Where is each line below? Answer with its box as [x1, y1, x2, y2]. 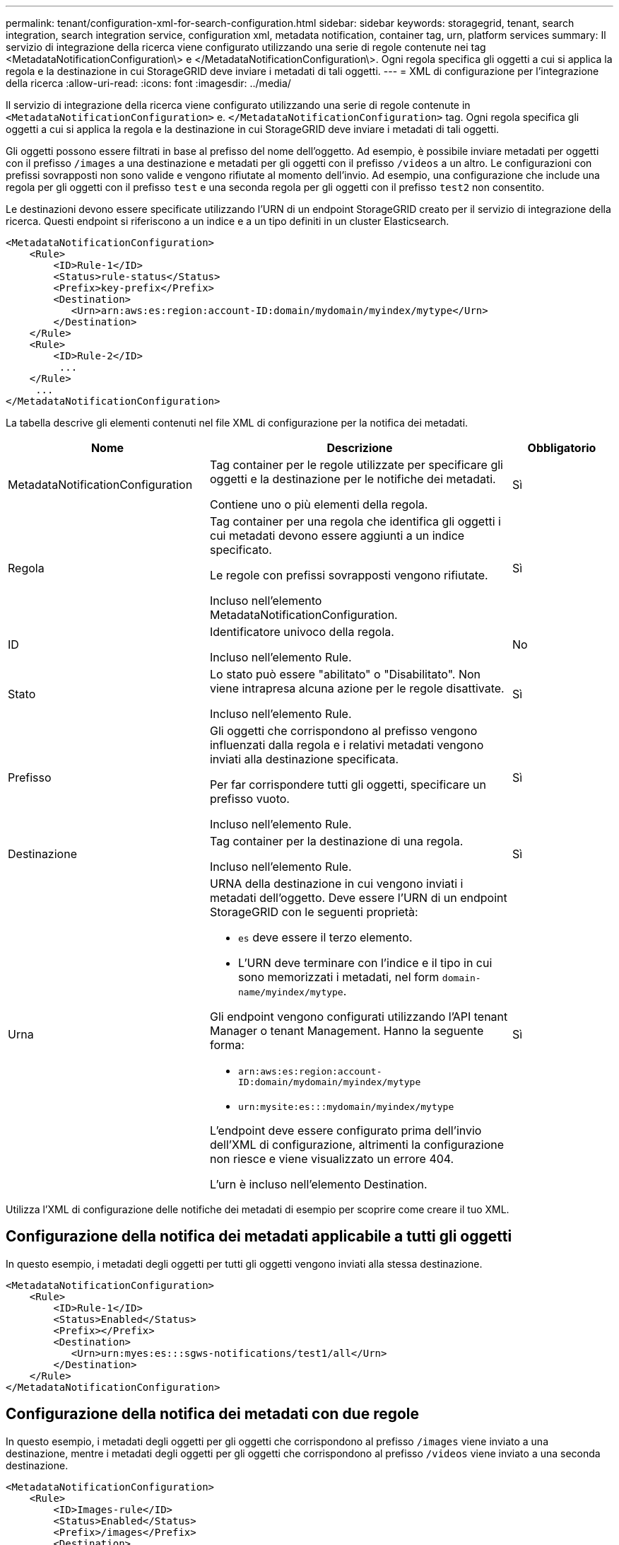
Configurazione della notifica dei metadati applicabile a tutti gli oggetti [6, 1227, 512, 1246]
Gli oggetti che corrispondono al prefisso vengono [209, 724, 478, 738]
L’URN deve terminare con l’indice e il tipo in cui [237, 956, 493, 970]
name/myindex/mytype [237, 987, 343, 997]
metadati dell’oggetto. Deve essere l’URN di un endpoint [209, 891, 507, 905]
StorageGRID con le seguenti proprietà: [209, 905, 418, 919]
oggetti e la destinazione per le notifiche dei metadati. [209, 472, 496, 486]
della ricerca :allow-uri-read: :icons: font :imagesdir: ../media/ [6, 77, 291, 89]
